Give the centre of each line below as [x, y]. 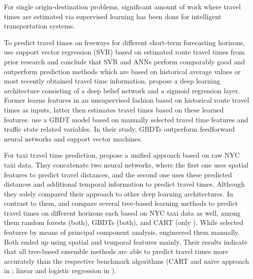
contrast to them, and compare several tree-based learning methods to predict [121, 203]
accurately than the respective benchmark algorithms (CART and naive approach [126, 261]
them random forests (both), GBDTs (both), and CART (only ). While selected [124, 222]
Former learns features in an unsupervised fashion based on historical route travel [127, 100]
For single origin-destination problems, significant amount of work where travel [122, 6]
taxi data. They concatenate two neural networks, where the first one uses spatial [126, 164]
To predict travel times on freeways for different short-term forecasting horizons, [125, 42]
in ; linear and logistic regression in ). [60, 270]
